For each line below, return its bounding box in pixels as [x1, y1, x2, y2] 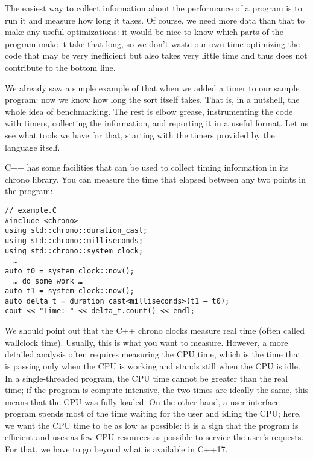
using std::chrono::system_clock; [5, 246, 144, 255]
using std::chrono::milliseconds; [5, 236, 144, 245]
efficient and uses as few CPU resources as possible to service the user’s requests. [5, 431, 304, 443]
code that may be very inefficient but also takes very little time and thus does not [5, 49, 308, 62]
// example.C [5, 206, 57, 215]
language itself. [5, 140, 60, 153]
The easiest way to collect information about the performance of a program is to [5, 2, 302, 14]
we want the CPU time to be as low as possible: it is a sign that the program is [5, 418, 299, 431]
